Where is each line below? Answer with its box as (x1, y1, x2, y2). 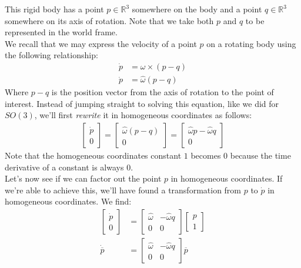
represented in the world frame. (5, 26, 118, 38)
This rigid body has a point (5, 3, 104, 15)
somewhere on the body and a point (132, 3, 262, 15)
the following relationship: (5, 49, 98, 61)
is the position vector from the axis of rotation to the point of (51, 86, 274, 98)
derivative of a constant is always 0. (5, 160, 133, 173)
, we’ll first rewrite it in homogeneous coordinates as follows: (34, 109, 252, 121)
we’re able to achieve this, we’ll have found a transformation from (5, 183, 242, 196)
